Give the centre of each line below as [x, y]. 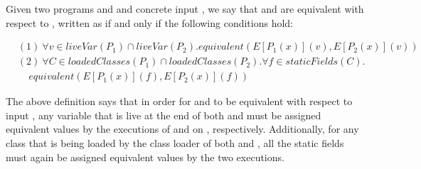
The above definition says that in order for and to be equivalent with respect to [179, 101]
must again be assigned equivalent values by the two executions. [145, 157]
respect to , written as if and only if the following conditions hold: [150, 22]
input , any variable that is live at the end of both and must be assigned [164, 115]
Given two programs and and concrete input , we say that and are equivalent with [185, 9]
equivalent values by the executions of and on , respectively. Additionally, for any [182, 129]
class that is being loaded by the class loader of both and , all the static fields [175, 143]
